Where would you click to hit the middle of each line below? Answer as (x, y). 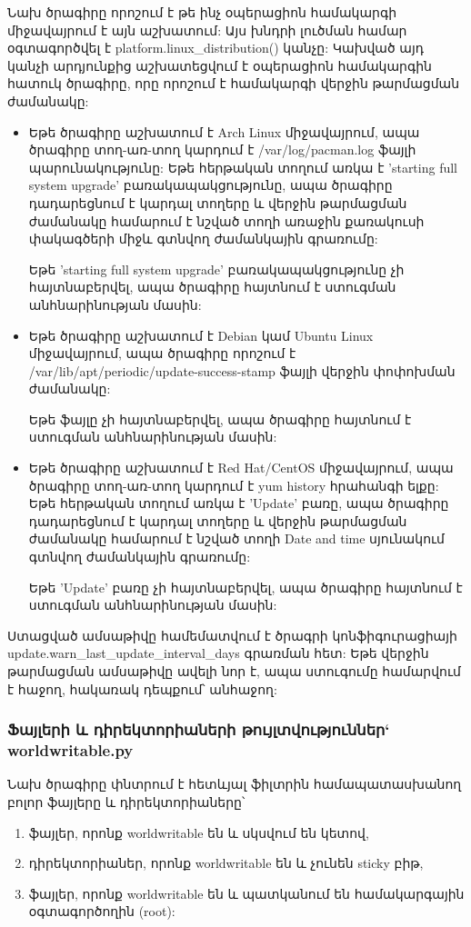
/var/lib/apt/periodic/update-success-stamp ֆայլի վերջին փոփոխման (242, 370)
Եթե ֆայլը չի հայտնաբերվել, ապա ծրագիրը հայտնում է (220, 419)
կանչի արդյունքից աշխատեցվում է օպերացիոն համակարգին (220, 65)
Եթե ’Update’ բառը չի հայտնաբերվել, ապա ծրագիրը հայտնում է (246, 587)
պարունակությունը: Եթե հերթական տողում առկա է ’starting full (243, 167)
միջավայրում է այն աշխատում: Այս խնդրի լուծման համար (207, 30)
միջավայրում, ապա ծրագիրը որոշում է (162, 353)
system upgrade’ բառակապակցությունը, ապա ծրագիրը (210, 185)
